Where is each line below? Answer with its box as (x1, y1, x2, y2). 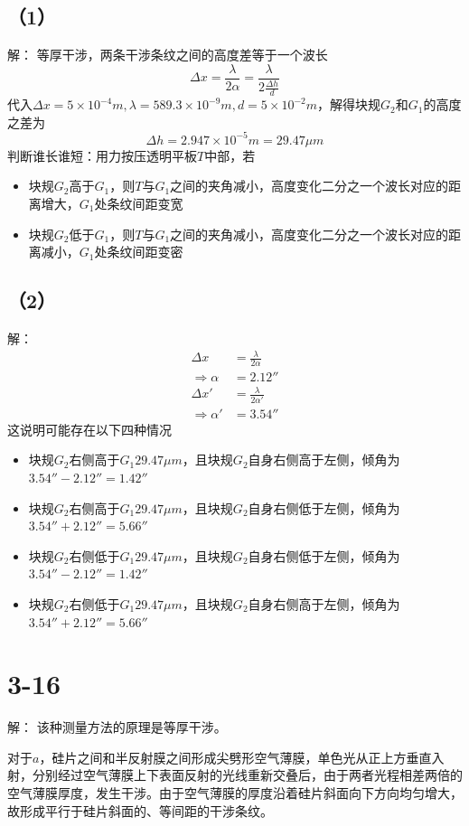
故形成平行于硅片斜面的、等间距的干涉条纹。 (7, 801, 273, 820)
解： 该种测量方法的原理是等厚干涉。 (7, 718, 227, 737)
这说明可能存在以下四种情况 (7, 419, 172, 438)
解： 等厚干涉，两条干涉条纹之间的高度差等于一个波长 (7, 45, 328, 64)
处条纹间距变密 (94, 242, 183, 261)
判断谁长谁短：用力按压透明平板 (7, 145, 197, 164)
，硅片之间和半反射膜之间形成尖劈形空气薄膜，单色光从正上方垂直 (39, 747, 432, 766)
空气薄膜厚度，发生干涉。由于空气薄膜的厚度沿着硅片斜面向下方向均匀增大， (7, 784, 463, 803)
